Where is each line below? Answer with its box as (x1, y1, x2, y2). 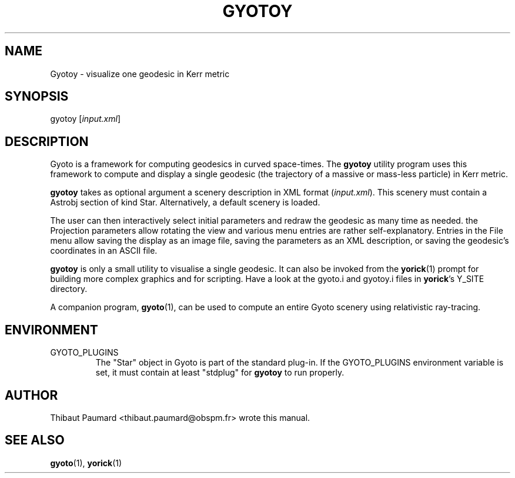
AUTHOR (5, 387, 58, 403)
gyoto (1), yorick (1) (50, 457, 122, 468)
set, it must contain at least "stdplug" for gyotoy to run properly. (95, 367, 345, 378)
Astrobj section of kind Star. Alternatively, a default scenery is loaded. (50, 197, 320, 208)
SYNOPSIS (5, 89, 69, 104)
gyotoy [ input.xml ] (50, 114, 121, 124)
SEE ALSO (5, 433, 65, 448)
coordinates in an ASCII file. (50, 245, 158, 256)
